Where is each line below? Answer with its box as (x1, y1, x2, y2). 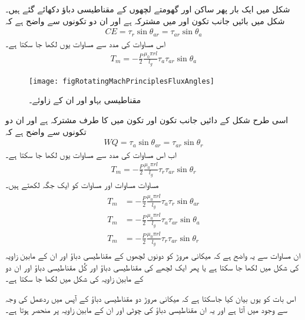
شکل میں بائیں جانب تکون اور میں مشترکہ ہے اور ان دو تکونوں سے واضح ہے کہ (5, 14, 285, 27)
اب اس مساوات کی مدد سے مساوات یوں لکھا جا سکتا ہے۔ (5, 148, 177, 160)
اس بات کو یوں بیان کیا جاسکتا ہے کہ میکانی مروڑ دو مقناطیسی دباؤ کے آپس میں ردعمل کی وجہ (5, 292, 296, 304)
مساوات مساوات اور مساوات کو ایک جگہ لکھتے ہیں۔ (5, 178, 159, 190)
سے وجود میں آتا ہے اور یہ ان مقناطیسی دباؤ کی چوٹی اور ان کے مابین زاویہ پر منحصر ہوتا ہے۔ (5, 303, 288, 316)
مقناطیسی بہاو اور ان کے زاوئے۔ (29, 94, 141, 106)
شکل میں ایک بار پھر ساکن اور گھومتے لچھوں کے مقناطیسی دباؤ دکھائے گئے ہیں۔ (5, 3, 290, 15)
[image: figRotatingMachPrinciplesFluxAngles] (29, 77, 214, 85)
